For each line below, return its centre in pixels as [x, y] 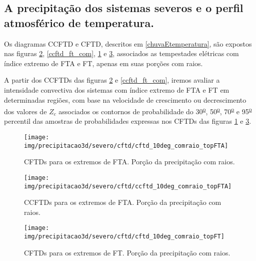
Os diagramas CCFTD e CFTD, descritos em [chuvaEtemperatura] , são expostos [128, 43]
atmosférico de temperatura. [79, 22]
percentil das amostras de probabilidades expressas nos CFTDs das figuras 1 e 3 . [128, 121]
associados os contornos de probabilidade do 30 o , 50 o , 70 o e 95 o [155, 110]
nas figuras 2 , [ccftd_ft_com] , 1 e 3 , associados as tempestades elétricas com [121, 53]
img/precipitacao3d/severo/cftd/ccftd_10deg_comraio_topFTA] [128, 186]
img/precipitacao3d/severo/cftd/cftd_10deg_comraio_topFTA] [126, 146]
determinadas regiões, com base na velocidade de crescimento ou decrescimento [125, 99]
